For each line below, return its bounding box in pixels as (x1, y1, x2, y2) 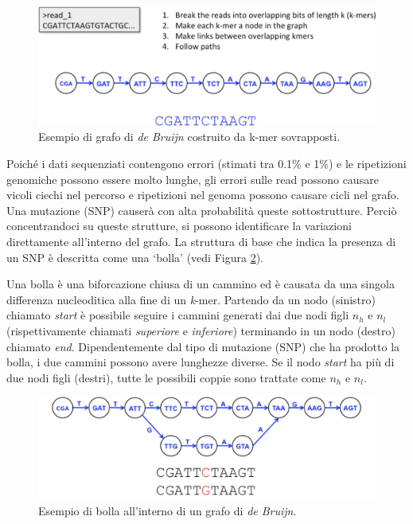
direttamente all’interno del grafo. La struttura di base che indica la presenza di (6, 233, 396, 250)
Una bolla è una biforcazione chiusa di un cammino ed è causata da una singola (6, 276, 395, 292)
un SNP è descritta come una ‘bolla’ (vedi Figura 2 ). (6, 248, 263, 265)
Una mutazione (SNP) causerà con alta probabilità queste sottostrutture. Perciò (6, 201, 397, 218)
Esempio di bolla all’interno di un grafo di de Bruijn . (38, 502, 297, 518)
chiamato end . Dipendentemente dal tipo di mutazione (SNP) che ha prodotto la (6, 338, 400, 354)
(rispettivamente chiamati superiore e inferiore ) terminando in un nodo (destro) (6, 323, 395, 339)
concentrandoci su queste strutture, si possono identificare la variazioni (6, 217, 352, 234)
